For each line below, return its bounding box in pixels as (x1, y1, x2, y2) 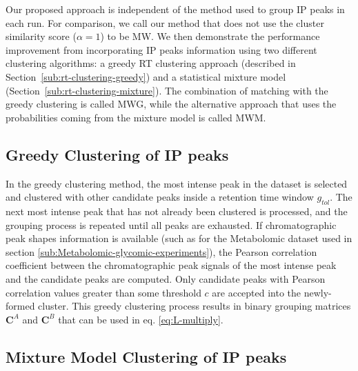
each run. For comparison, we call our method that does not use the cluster (6, 15, 324, 30)
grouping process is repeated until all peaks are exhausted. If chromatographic (6, 217, 337, 232)
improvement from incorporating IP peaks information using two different (6, 42, 317, 57)
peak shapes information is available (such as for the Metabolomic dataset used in (6, 231, 352, 245)
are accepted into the (212, 285, 301, 299)
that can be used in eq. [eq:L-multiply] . (58, 312, 223, 326)
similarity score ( (6, 29, 77, 43)
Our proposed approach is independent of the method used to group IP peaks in (6, 2, 345, 16)
